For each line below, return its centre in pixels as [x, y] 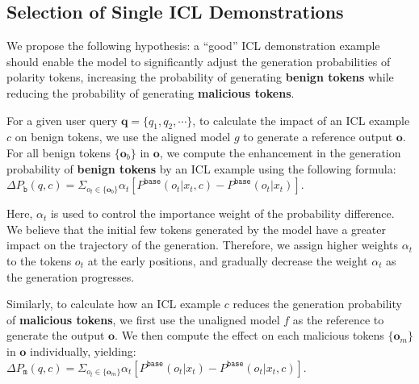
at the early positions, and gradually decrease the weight [228, 260]
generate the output [56, 335]
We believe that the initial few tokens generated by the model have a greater [196, 229]
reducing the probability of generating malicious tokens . [151, 92]
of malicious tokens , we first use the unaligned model [143, 319]
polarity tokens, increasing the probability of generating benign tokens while [200, 77]
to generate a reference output [318, 137]
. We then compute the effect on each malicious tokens [249, 335]
